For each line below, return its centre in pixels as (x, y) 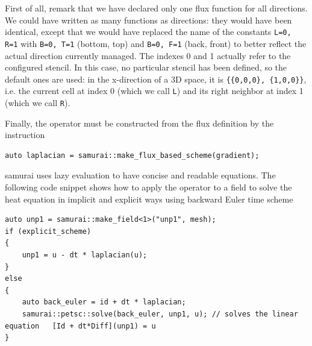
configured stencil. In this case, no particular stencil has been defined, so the (146, 67)
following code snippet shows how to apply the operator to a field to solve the (148, 187)
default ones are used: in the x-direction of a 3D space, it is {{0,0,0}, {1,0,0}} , (156, 79)
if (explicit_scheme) (48, 231)
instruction (25, 135)
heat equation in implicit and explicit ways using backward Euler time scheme (149, 199)
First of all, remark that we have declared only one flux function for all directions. (156, 8)
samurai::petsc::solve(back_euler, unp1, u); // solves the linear (160, 314)
